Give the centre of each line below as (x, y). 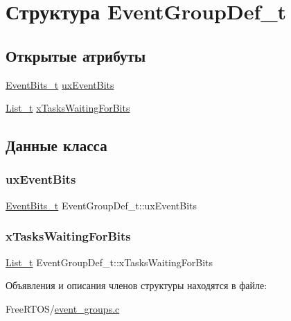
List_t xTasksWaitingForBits (68, 108)
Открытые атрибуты (76, 55)
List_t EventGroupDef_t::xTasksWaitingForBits (109, 262)
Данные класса (56, 145)
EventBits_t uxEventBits (60, 84)
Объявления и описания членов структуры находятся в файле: (136, 285)
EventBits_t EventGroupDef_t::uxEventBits (102, 205)
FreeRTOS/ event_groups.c (63, 308)
